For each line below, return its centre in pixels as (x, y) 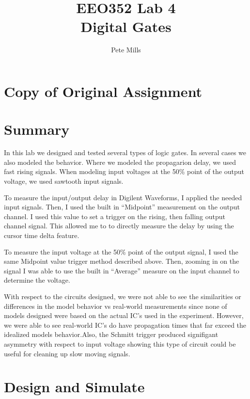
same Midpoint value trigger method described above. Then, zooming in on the (122, 261)
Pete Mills (126, 50)
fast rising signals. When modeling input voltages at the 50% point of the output (124, 171)
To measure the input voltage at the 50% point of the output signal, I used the (121, 251)
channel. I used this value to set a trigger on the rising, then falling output (115, 216)
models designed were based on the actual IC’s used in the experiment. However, (124, 315)
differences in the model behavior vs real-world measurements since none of (116, 306)
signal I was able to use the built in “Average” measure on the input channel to (122, 270)
